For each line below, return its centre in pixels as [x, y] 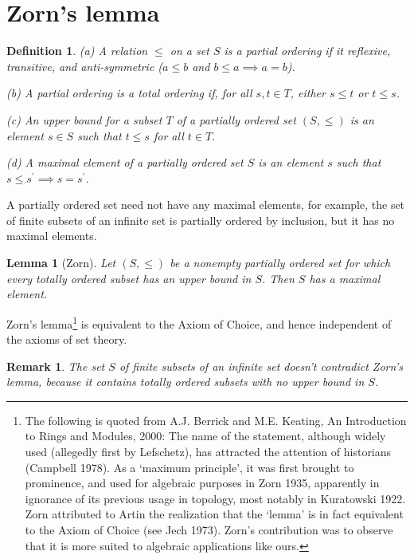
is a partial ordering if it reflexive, [307, 51]
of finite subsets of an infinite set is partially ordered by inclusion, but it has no [201, 220]
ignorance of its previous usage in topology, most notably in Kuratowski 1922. [215, 498]
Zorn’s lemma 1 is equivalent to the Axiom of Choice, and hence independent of [199, 322]
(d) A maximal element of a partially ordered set [125, 162]
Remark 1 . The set [56, 366]
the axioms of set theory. [67, 339]
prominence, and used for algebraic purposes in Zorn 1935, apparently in [202, 483]
